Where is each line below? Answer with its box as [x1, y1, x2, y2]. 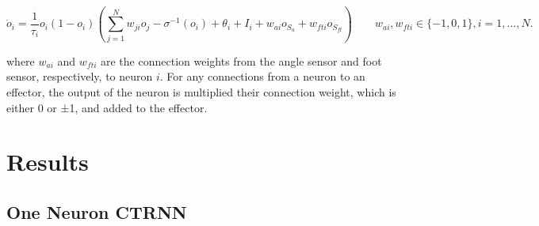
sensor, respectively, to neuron [6, 68, 153, 85]
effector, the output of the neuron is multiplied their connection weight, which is [6, 83, 396, 100]
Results [6, 145, 89, 178]
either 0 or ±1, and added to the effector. [6, 99, 208, 115]
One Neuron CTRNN [6, 199, 187, 224]
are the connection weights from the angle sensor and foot [101, 52, 382, 69]
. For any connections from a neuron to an [159, 68, 365, 85]
